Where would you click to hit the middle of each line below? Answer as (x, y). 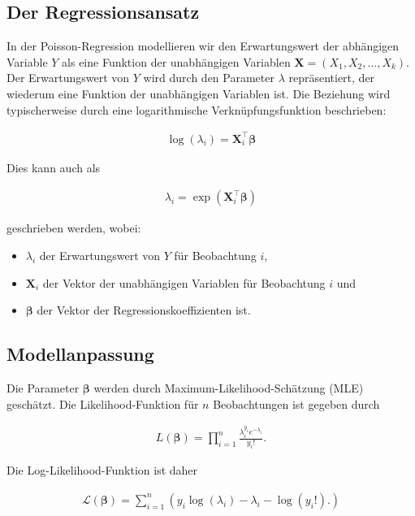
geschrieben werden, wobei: (74, 228)
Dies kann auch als (54, 167)
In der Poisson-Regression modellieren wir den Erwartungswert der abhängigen (203, 46)
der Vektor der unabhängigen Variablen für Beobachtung (184, 282)
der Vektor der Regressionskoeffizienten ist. (144, 310)
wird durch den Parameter (209, 78)
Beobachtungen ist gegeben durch (296, 403)
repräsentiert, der (332, 78)
